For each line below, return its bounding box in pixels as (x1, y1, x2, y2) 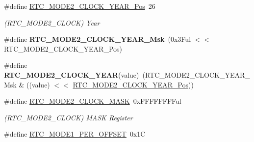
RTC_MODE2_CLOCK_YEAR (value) (4, 69, 139, 80)
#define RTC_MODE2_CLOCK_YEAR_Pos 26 (4, 1, 155, 11)
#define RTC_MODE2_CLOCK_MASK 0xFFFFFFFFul (4, 96, 181, 106)
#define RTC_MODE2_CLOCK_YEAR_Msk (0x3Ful (4, 34, 191, 44)
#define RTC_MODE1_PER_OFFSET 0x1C (4, 129, 146, 139)
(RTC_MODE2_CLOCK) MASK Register (4, 112, 133, 122)
